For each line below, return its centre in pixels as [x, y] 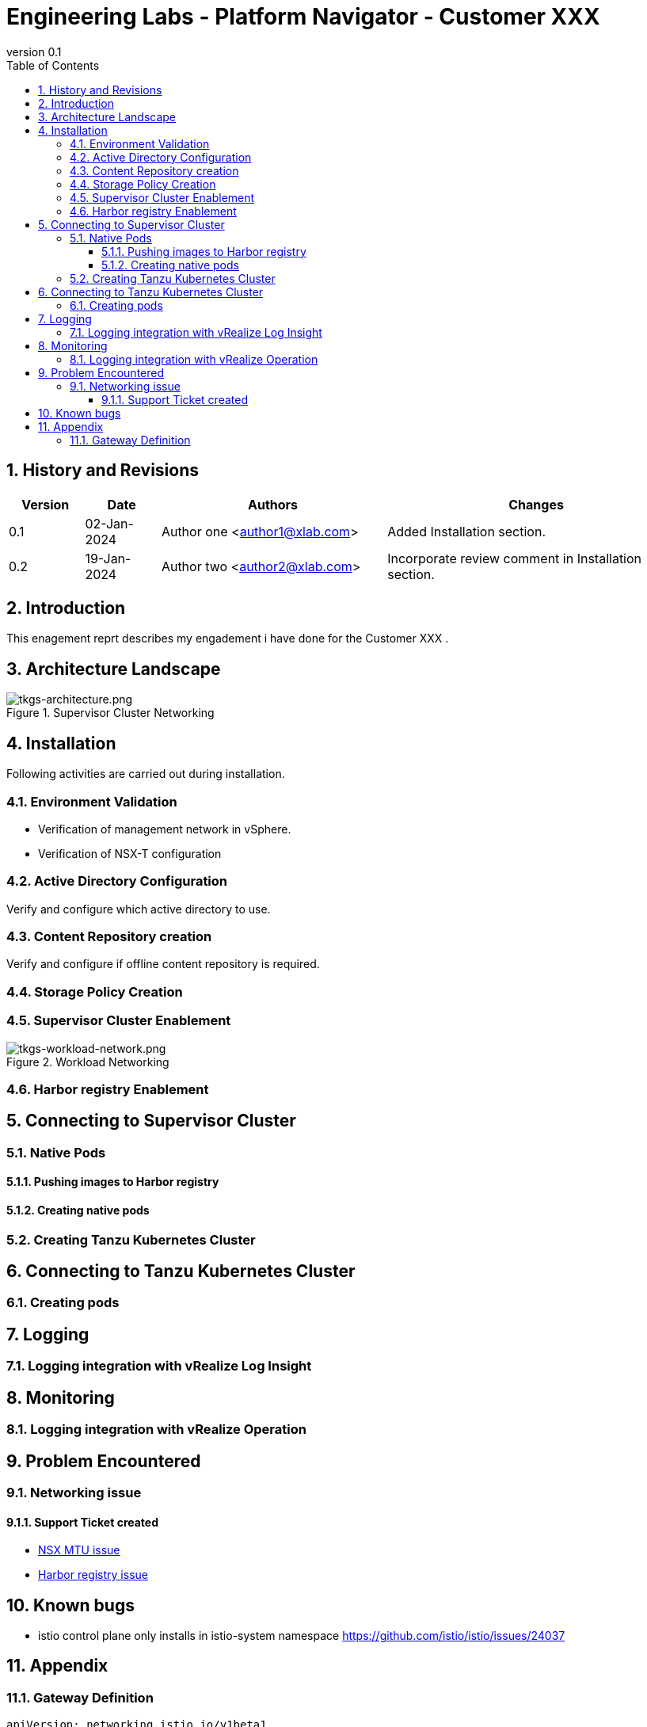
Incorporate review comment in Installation [515, 558]
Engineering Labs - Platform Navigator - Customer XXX [303, 17]
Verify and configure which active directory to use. [139, 909]
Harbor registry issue [93, 1575]
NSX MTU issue [79, 1550]
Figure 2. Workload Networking [88, 1062]
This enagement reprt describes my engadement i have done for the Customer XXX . [228, 639]
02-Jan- [109, 523]
